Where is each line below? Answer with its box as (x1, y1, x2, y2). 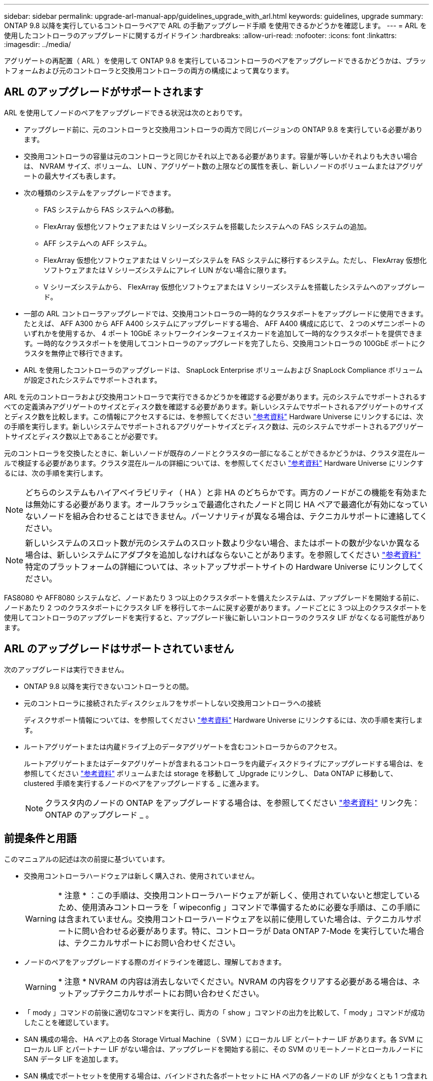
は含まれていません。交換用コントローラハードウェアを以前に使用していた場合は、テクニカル (58, 914, 406, 924)
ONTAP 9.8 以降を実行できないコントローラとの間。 (24, 682, 193, 690)
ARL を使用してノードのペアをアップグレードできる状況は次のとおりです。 (4, 108, 247, 117)
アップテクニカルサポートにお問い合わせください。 (74, 988, 264, 998)
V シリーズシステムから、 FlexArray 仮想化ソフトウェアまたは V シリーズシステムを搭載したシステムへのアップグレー (43, 282, 425, 291)
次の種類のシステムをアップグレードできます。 (24, 188, 175, 197)
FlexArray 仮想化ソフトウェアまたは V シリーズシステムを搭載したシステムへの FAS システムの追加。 (43, 222, 371, 231)
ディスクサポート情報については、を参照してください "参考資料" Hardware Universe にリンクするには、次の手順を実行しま (24, 715, 423, 724)
